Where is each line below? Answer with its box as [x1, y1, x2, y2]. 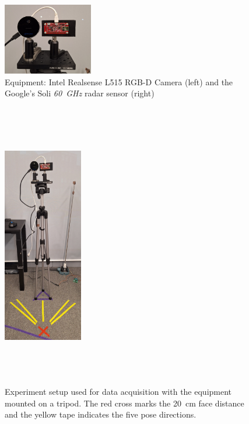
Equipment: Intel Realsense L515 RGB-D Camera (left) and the [5, 75, 233, 88]
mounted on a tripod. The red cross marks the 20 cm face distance [5, 397, 244, 409]
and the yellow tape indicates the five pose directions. [5, 408, 197, 420]
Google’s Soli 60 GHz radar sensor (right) [5, 87, 155, 99]
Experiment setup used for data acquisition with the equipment [5, 385, 232, 398]
